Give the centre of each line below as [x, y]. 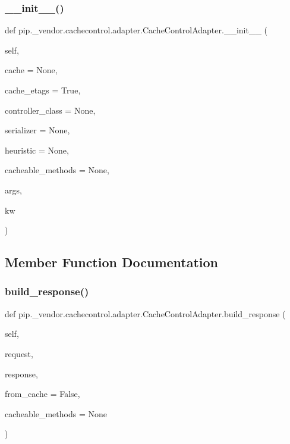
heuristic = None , [37, 150]
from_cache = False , [42, 394]
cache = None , [31, 70]
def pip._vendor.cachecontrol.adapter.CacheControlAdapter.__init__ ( [136, 30]
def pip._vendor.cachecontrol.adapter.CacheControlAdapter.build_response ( [145, 313]
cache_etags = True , [43, 90]
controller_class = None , [50, 110]
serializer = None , [37, 130]
